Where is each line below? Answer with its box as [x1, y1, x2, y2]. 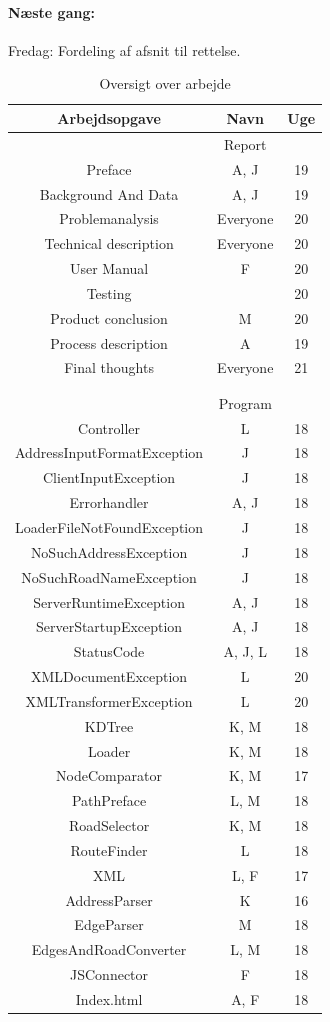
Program [218, 392, 272, 413]
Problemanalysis [59, 208, 159, 229]
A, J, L [223, 641, 268, 662]
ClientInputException [43, 467, 176, 488]
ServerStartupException [35, 616, 183, 637]
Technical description [44, 233, 174, 254]
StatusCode [73, 641, 145, 662]
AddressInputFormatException [15, 442, 204, 463]
